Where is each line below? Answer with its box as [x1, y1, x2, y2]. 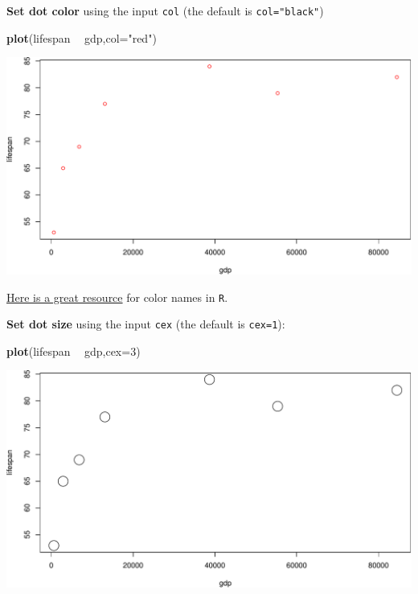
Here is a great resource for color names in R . [6, 288, 228, 305]
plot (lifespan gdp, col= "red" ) [6, 29, 157, 46]
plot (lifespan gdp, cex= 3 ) [6, 342, 141, 359]
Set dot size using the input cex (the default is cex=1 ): [6, 316, 285, 332]
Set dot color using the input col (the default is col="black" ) [6, 2, 324, 19]
